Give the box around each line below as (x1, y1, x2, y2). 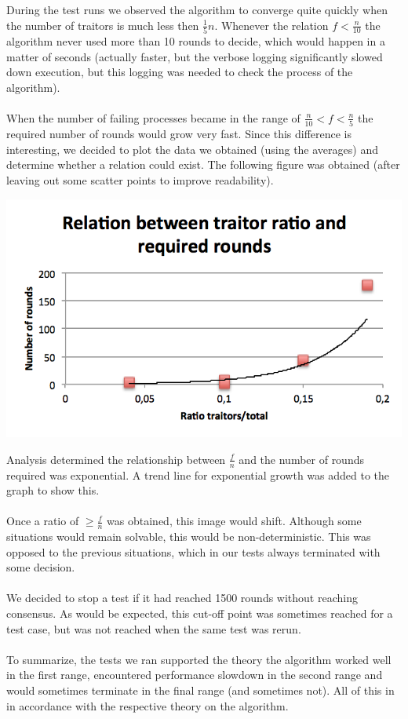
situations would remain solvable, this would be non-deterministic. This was (6, 528, 371, 545)
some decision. (6, 559, 75, 575)
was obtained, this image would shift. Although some (107, 513, 362, 529)
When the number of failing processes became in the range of (6, 109, 301, 126)
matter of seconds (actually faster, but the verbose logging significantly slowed (6, 48, 383, 64)
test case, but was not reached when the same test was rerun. (6, 620, 301, 637)
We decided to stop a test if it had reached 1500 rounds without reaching (6, 589, 358, 606)
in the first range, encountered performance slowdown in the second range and (6, 666, 383, 683)
